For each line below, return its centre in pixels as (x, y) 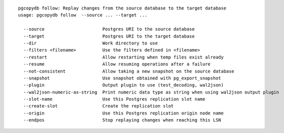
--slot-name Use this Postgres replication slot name (114, 99)
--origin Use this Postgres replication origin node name (123, 113)
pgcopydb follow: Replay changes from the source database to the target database (122, 8)
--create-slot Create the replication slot (98, 106)
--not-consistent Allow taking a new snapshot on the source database (129, 71)
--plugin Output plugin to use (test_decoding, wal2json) (123, 85)
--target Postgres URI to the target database (109, 36)
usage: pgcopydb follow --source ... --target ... (83, 15)
